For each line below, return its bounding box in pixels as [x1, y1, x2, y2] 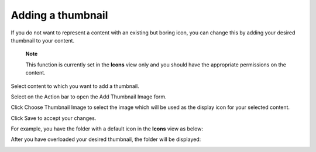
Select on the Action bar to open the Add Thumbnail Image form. [11, 93, 167, 100]
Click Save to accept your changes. [11, 114, 97, 122]
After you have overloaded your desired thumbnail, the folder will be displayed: [11, 136, 201, 143]
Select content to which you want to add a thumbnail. [11, 82, 140, 90]
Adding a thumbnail [11, 9, 108, 22]
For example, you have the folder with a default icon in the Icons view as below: [11, 125, 204, 132]
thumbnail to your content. [11, 37, 75, 44]
